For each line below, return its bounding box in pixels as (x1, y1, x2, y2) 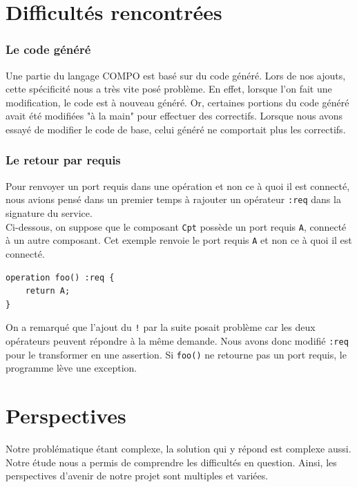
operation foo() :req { (6, 272, 115, 283)
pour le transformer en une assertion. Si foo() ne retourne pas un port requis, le (6, 347, 347, 361)
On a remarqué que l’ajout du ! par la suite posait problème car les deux (6, 320, 316, 334)
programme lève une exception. (6, 361, 137, 375)
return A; (25, 286, 70, 296)
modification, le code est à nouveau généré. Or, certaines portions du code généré (6, 95, 349, 109)
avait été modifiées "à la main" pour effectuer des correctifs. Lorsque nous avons (6, 108, 343, 123)
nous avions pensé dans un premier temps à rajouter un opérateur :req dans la (6, 192, 341, 207)
